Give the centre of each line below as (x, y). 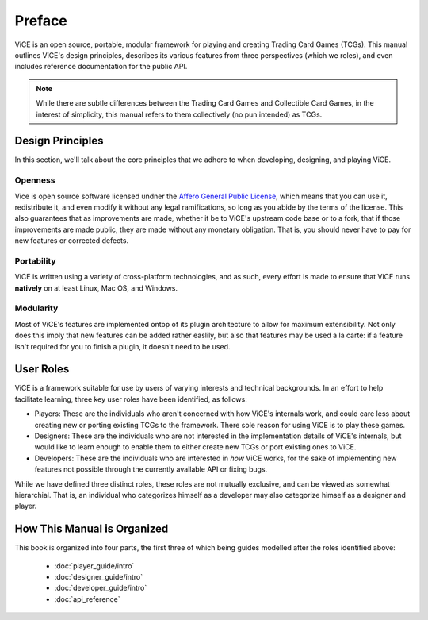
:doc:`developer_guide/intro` (101, 588)
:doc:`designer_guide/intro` (98, 577)
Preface (41, 21)
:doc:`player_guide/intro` (94, 566)
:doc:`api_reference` (87, 599)
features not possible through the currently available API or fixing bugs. (151, 469)
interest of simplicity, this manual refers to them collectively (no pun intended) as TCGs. (179, 114)
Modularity (36, 308)
